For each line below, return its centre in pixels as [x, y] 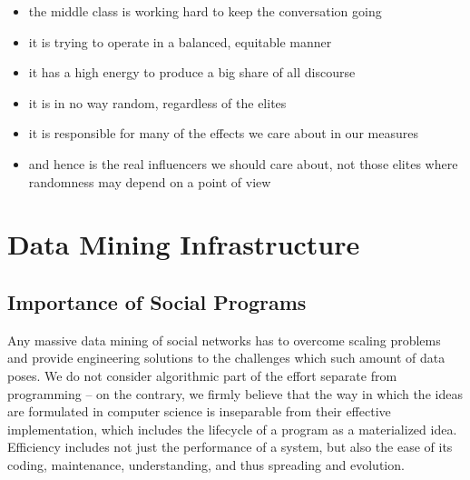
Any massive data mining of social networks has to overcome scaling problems [224, 340]
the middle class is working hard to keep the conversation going [205, 11]
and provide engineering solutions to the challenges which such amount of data [226, 358]
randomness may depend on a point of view [150, 181]
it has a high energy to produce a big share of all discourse [192, 72]
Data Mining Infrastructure [184, 244]
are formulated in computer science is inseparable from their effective [199, 411]
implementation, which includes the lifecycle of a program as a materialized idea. [232, 429]
